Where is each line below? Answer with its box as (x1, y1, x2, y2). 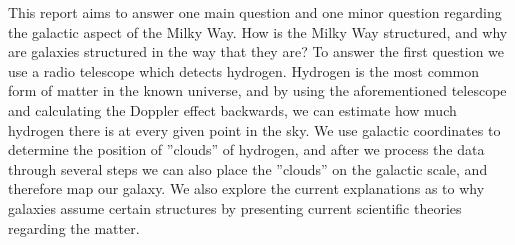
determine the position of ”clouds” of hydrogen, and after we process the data (8, 139, 485, 160)
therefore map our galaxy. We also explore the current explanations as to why (8, 178, 485, 199)
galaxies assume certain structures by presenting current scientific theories (8, 197, 462, 218)
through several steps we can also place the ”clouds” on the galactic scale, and (8, 158, 488, 179)
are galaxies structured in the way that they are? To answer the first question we (8, 41, 505, 62)
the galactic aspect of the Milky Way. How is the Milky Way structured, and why (8, 21, 508, 42)
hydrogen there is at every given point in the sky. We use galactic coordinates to (8, 119, 501, 140)
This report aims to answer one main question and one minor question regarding (8, 2, 502, 22)
